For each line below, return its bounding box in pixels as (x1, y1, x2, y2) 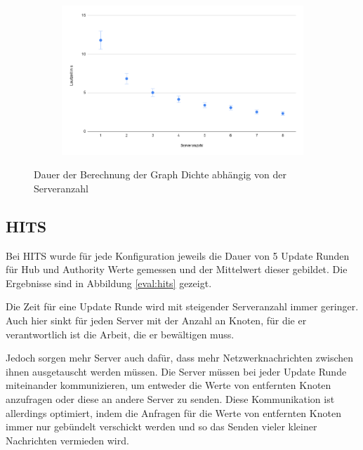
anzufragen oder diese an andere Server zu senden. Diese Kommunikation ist (6, 392, 335, 406)
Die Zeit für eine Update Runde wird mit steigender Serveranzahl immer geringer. (6, 299, 359, 314)
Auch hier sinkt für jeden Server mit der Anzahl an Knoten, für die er (6, 313, 307, 328)
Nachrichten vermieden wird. (6, 432, 129, 447)
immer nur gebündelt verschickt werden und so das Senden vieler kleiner (6, 419, 317, 434)
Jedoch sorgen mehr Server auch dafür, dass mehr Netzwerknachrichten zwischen (6, 350, 354, 365)
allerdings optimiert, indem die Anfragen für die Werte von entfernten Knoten (6, 405, 341, 420)
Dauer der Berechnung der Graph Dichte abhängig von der (34, 167, 286, 182)
